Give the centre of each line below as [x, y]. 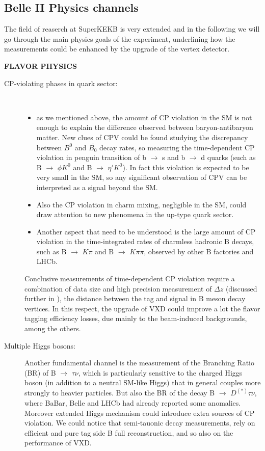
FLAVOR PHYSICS [41, 65]
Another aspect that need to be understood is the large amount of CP [146, 231]
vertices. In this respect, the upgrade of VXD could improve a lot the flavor [142, 308]
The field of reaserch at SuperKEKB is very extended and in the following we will [132, 29]
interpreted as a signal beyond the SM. [97, 187]
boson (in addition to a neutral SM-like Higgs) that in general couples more [143, 382]
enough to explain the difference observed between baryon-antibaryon [145, 127]
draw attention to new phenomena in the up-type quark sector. [135, 214]
